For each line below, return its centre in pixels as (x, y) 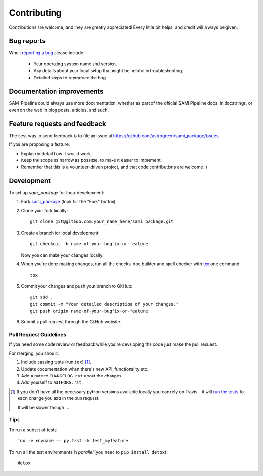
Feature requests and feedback (58, 124)
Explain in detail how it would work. (56, 153)
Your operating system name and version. (75, 64)
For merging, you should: (34, 353)
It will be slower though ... (43, 407)
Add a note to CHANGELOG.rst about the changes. (72, 376)
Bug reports (28, 41)
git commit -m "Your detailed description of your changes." (104, 304)
